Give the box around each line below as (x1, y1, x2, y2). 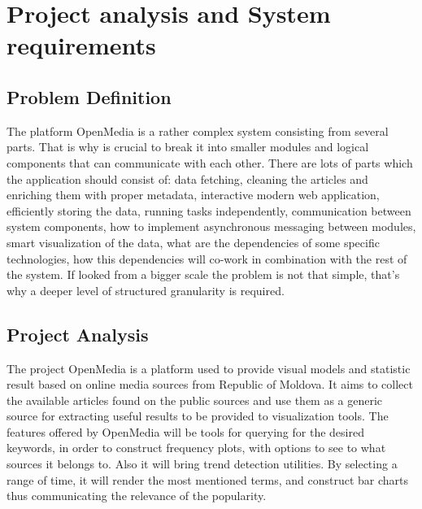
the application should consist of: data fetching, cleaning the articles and (7, 170, 368, 187)
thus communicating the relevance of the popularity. (7, 487, 267, 504)
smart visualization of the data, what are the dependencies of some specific (7, 233, 380, 250)
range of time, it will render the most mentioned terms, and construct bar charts (7, 471, 409, 488)
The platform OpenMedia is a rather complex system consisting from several (7, 122, 389, 139)
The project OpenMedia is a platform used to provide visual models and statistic (7, 359, 411, 376)
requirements (7, 28, 156, 62)
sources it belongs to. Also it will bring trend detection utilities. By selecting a (7, 455, 398, 472)
